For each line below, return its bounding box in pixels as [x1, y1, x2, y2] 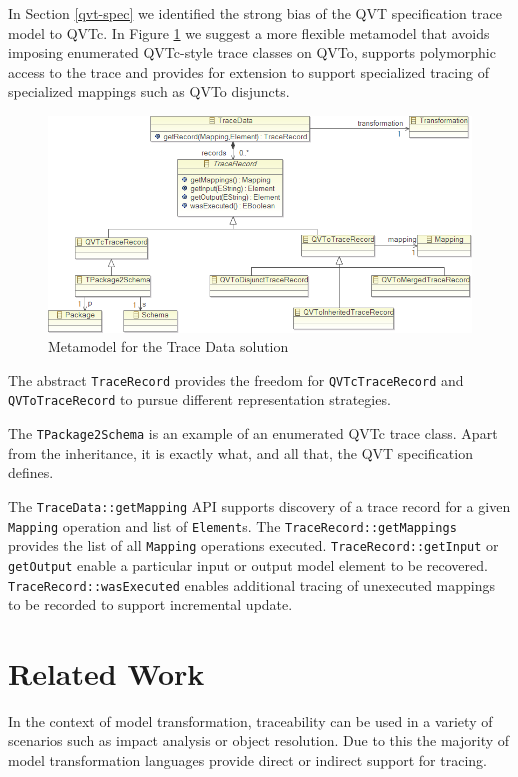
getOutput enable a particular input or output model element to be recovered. [8, 554, 488, 575]
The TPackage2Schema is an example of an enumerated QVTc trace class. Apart [8, 423, 498, 444]
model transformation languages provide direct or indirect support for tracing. [8, 750, 487, 771]
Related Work [8, 652, 205, 693]
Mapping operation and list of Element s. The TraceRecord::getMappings [8, 515, 457, 536]
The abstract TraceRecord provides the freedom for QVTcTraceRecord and [8, 369, 464, 390]
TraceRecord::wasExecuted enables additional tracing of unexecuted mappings [8, 574, 496, 595]
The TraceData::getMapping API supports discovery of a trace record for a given [8, 495, 511, 516]
